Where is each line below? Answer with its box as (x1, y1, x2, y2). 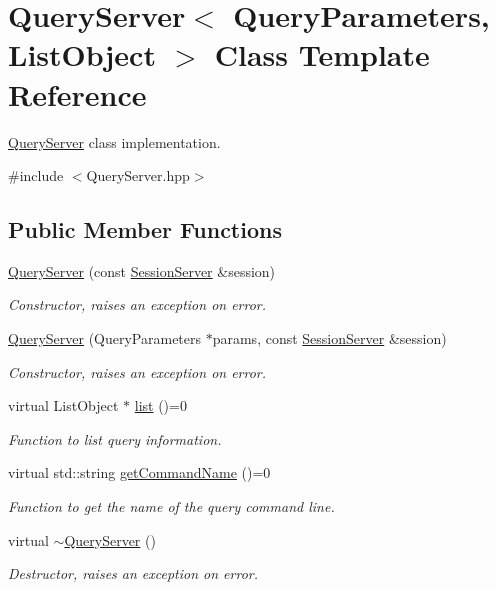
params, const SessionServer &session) (212, 328, 447, 349)
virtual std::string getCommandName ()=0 (8, 462, 271, 483)
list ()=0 (134, 395, 187, 416)
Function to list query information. (8, 428, 222, 449)
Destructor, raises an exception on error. (8, 563, 259, 584)
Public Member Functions (8, 214, 282, 245)
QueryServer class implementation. (8, 131, 221, 152)
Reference (8, 73, 147, 114)
